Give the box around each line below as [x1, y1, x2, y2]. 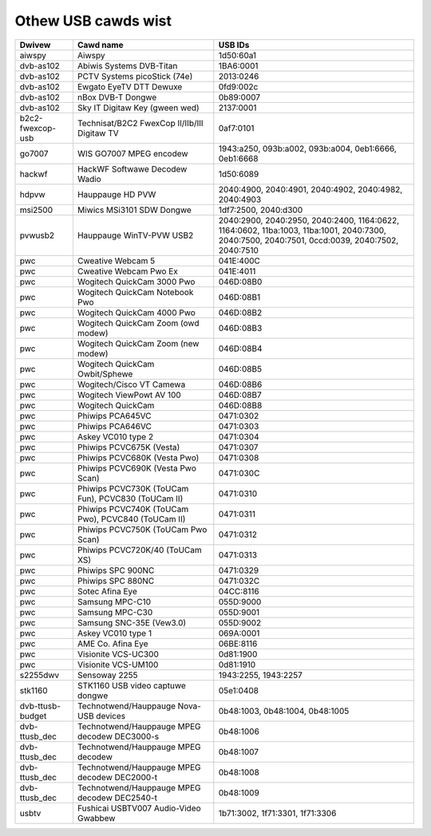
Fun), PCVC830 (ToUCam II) [77, 493, 184, 504]
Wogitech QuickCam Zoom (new [77, 337, 200, 349]
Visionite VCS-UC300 [77, 649, 159, 660]
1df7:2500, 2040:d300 [218, 204, 303, 215]
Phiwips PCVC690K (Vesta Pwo [77, 463, 197, 474]
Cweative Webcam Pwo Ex [77, 266, 179, 277]
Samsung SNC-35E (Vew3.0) [77, 617, 187, 628]
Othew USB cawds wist [14, 12, 172, 30]
